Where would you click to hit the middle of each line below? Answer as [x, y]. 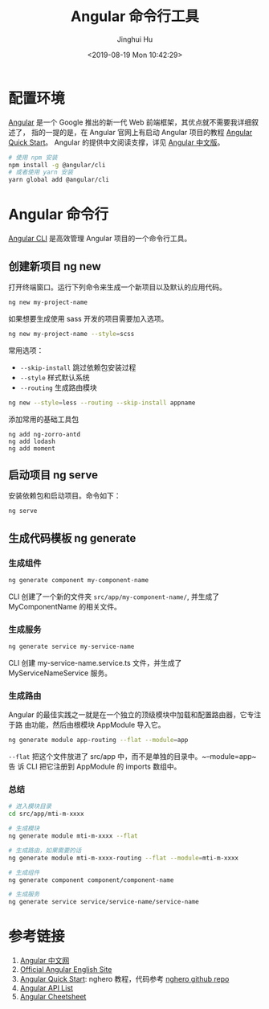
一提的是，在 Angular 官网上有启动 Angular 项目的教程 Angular [149, 132]
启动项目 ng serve [53, 475]
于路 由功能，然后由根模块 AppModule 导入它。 [87, 725]
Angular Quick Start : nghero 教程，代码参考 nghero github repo [124, 979]
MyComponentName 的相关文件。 [65, 606]
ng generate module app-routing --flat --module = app [98, 740]
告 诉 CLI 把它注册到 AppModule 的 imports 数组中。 [95, 767]
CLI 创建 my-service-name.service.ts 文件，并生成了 [95, 662]
